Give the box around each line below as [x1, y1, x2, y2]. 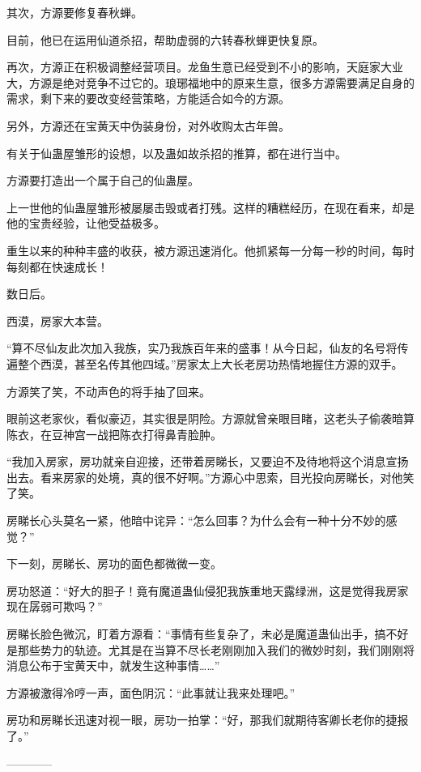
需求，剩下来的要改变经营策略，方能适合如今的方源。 [6, 90, 290, 107]
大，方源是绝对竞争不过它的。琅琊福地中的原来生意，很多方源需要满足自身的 [6, 74, 415, 91]
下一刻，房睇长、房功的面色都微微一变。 [6, 555, 222, 572]
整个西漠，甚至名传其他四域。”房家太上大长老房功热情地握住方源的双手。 [17, 355, 403, 372]
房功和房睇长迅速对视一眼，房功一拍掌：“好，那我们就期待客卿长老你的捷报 [6, 711, 409, 728]
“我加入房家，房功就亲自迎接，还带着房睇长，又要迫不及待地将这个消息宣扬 [6, 453, 409, 470]
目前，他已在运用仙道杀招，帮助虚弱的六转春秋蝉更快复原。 [6, 31, 324, 48]
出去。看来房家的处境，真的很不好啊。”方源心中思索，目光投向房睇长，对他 [6, 468, 403, 485]
